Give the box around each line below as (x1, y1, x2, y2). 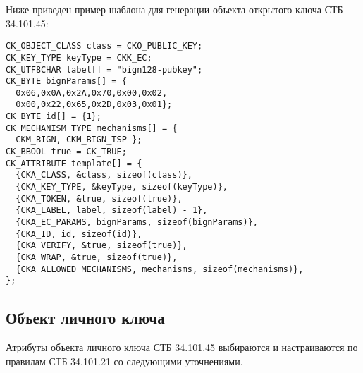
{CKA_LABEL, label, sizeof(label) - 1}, (16, 205, 208, 216)
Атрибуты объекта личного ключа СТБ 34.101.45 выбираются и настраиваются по (6, 340, 358, 355)
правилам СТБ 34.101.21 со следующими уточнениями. (6, 353, 243, 368)
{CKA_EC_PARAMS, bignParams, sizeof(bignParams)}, (16, 217, 258, 228)
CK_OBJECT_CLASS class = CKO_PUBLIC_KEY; (6, 41, 203, 51)
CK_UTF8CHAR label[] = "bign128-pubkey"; (6, 64, 203, 75)
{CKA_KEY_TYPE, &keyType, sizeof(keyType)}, (16, 182, 228, 192)
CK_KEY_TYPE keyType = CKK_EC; (6, 52, 152, 63)
